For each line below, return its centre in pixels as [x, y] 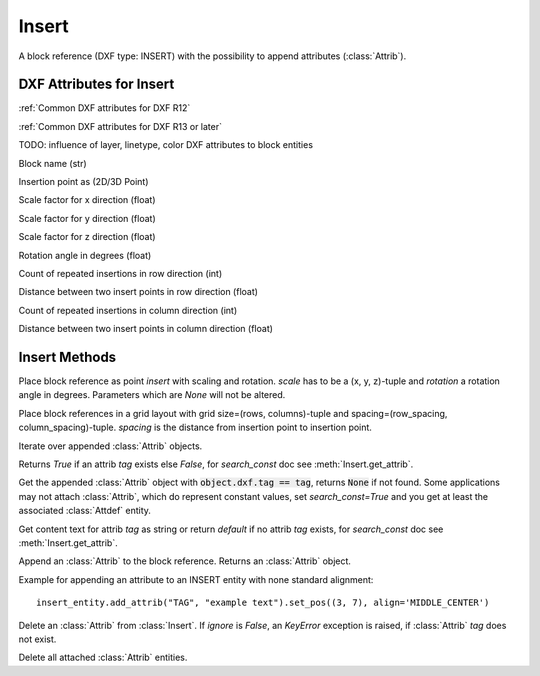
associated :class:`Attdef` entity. [85, 511]
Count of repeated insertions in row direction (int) [120, 273]
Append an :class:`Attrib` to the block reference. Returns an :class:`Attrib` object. [185, 561]
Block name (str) [52, 163]
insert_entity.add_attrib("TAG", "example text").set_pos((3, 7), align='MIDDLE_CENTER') [263, 603]
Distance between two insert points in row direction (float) [138, 292]
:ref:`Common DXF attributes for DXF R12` [104, 108]
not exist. [37, 639]
